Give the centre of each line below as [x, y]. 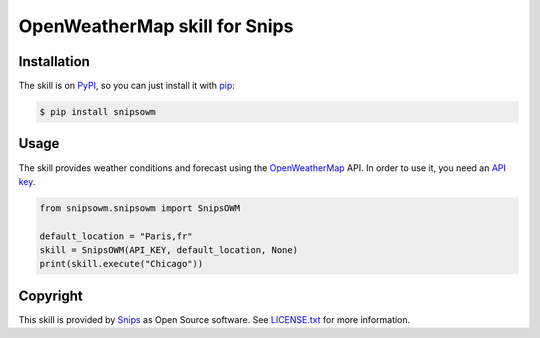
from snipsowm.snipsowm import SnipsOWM [139, 208]
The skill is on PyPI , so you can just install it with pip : [126, 86]
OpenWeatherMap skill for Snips [156, 26]
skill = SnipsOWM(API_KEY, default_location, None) [169, 250]
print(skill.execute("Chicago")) [121, 264]
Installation [54, 61]
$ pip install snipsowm [98, 112]
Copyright [51, 295]
